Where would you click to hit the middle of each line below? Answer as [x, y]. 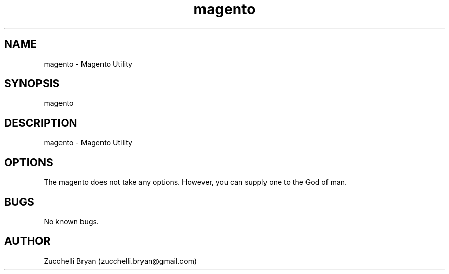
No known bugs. [71, 221]
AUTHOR [27, 241]
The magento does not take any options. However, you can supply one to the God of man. [196, 182]
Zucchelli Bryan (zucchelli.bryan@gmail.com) [120, 261]
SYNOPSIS [32, 84]
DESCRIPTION [41, 123]
